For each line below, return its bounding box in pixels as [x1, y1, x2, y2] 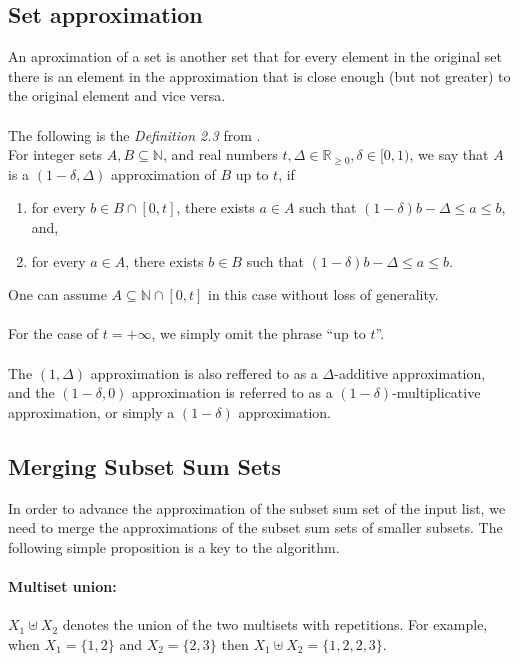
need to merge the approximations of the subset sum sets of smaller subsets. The [8, 517, 503, 538]
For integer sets [8, 144, 103, 165]
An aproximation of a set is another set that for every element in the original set [8, 46, 502, 67]
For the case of [8, 323, 99, 344]
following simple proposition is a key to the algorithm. [8, 536, 340, 557]
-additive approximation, [334, 362, 486, 383]
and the [8, 382, 55, 403]
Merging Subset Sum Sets [8, 450, 281, 481]
